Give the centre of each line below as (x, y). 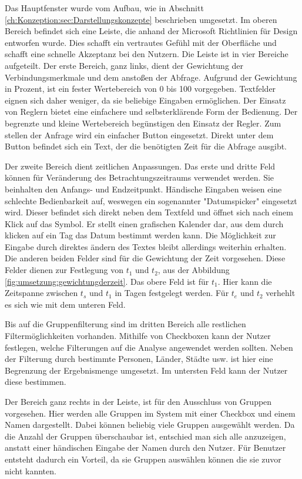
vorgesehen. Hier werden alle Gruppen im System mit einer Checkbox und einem (150, 413)
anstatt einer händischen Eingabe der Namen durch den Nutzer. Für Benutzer (145, 448)
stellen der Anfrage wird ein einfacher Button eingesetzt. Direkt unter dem (139, 134)
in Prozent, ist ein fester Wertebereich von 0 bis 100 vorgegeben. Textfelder (140, 89)
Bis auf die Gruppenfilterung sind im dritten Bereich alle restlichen (125, 324)
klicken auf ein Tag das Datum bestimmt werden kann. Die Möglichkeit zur (140, 235)
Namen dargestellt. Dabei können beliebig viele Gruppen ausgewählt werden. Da (150, 425)
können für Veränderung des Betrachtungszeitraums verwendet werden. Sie (140, 177)
